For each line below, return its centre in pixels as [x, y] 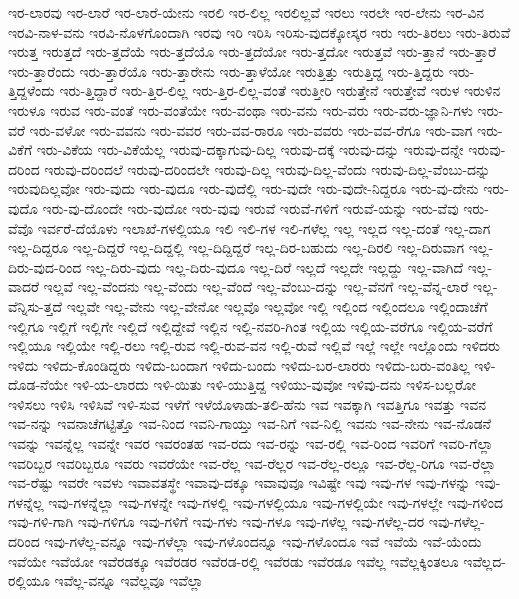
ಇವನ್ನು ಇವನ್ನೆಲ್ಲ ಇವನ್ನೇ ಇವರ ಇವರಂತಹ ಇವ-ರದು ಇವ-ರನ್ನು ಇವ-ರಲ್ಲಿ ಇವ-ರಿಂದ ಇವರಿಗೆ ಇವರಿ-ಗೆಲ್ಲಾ [251, 443]
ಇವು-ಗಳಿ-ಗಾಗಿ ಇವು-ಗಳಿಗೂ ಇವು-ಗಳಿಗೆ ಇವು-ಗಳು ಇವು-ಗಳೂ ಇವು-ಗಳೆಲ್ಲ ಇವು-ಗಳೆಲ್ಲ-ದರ [216, 521]
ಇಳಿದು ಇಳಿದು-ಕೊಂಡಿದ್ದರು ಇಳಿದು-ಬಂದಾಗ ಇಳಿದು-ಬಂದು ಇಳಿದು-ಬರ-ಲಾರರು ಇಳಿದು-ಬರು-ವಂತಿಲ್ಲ [239, 364]
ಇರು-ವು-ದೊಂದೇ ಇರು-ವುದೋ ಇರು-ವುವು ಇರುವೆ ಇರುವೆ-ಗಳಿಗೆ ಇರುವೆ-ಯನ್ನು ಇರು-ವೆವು [250, 207]
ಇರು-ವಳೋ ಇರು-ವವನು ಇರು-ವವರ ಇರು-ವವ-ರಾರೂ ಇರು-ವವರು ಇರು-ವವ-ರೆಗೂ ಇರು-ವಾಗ [251, 129]
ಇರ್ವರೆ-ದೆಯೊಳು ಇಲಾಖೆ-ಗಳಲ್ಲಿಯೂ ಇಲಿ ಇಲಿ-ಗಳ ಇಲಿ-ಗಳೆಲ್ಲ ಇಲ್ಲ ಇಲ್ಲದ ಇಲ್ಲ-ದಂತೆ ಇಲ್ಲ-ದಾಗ [264, 227]
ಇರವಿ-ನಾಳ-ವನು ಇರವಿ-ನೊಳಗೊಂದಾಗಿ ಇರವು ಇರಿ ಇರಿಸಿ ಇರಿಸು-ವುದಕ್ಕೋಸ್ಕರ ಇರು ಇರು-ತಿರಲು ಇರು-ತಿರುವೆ [259, 31]
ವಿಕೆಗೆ [20, 149]
